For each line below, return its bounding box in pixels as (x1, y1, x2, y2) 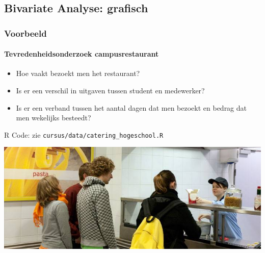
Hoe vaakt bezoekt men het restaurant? (16, 68, 140, 79)
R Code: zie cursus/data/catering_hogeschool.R (4, 129, 164, 140)
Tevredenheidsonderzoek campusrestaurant (4, 48, 159, 59)
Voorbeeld (4, 27, 47, 39)
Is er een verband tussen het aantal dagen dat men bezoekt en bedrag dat (16, 102, 247, 113)
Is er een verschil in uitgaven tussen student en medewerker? (16, 85, 205, 96)
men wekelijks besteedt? (16, 112, 91, 123)
